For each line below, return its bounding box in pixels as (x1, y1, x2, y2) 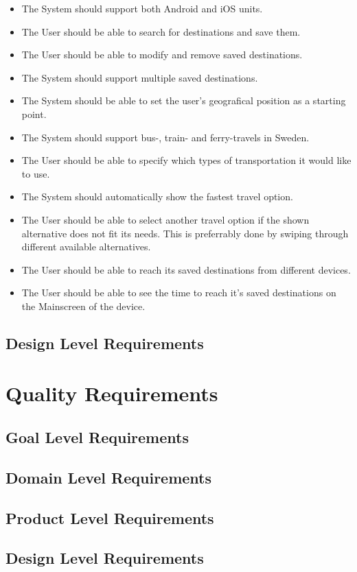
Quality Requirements (5, 379, 218, 407)
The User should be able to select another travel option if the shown (21, 212, 310, 226)
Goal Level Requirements (5, 427, 189, 448)
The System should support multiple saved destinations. (21, 70, 258, 84)
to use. (21, 166, 50, 180)
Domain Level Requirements (5, 466, 212, 488)
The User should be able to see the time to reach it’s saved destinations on (21, 285, 336, 300)
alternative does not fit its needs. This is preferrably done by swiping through (21, 226, 349, 240)
